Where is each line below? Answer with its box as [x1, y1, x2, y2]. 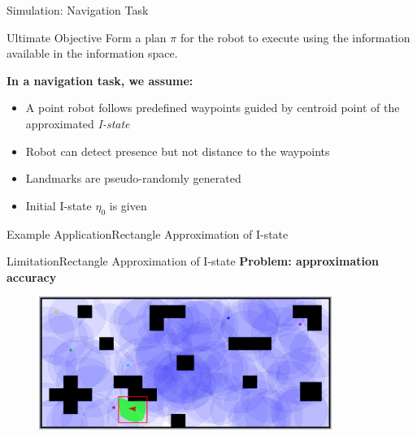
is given [109, 196, 147, 214]
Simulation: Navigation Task [7, 2, 149, 18]
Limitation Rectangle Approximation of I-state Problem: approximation [7, 253, 379, 270]
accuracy [7, 268, 57, 285]
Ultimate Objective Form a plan [7, 28, 167, 45]
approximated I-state [25, 114, 130, 132]
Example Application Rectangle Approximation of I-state [7, 225, 289, 242]
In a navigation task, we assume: [7, 71, 193, 88]
